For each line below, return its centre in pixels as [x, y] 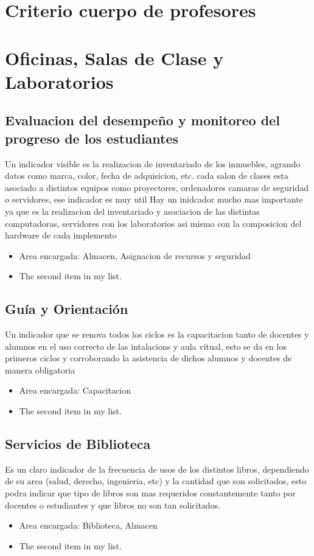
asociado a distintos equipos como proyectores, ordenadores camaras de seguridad [157, 187]
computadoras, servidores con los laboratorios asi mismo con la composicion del [153, 223]
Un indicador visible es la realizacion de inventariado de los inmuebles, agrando [153, 163]
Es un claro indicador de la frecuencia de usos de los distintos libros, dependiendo [157, 469]
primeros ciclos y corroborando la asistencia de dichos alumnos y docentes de [148, 358]
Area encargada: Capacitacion [75, 390]
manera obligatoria [40, 370]
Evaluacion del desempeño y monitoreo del [142, 120]
